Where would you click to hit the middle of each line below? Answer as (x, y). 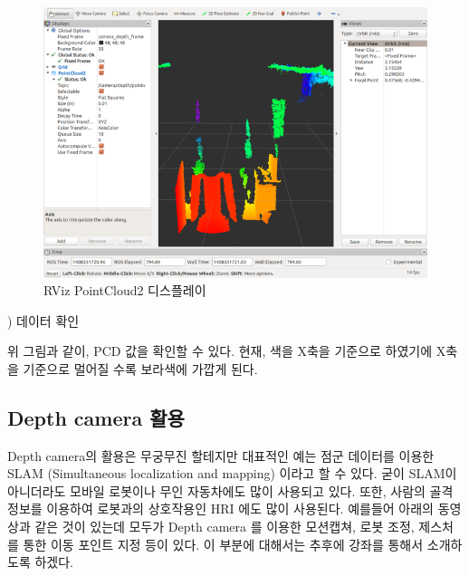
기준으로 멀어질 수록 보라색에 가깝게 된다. (140, 368)
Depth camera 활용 (96, 417)
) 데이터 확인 (43, 320)
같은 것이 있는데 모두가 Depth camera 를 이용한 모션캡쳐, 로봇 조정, (225, 527)
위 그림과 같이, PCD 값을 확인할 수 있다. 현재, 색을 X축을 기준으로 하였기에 (220, 351)
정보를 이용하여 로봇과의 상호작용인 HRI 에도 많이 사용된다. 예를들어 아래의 (220, 509)
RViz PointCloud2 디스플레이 (125, 290)
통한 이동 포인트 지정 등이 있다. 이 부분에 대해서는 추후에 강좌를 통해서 (223, 544)
